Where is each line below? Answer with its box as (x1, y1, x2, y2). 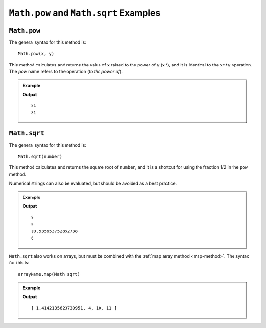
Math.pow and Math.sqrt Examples (9, 7, 161, 18)
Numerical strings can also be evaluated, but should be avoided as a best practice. (9, 180, 177, 187)
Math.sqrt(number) (18, 154, 63, 160)
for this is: (9, 260, 30, 266)
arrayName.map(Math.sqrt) (18, 271, 81, 277)
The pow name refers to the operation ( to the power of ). (9, 69, 123, 75)
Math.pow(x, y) (18, 51, 55, 57)
